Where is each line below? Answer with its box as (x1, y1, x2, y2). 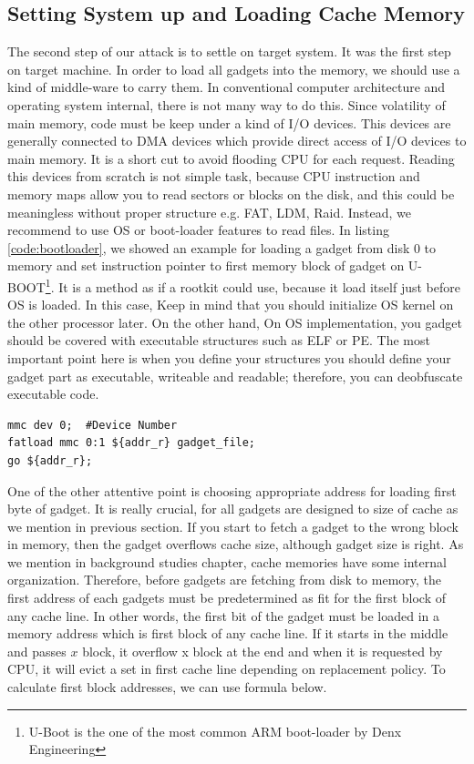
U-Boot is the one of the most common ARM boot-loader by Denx (28, 721, 402, 740)
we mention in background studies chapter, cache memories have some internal (7, 552, 447, 571)
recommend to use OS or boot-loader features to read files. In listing (7, 220, 389, 239)
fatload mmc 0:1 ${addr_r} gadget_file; (7, 436, 256, 450)
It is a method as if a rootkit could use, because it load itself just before (58, 277, 460, 296)
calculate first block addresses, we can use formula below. (7, 677, 327, 697)
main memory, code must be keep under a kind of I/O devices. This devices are (7, 113, 451, 132)
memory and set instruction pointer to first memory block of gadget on (7, 256, 405, 275)
